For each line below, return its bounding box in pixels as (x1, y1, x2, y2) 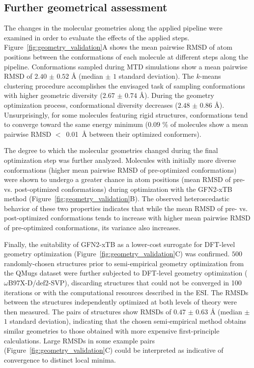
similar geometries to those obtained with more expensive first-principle (4, 326, 220, 336)
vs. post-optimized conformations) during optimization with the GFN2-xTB (4, 184, 232, 194)
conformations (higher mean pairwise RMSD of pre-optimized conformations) (4, 164, 237, 175)
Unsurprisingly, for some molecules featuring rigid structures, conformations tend (4, 109, 248, 120)
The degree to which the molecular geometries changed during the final (4, 145, 218, 155)
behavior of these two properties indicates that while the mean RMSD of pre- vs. (4, 203, 248, 213)
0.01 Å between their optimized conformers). (66, 128, 201, 139)
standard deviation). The (118, 71, 194, 81)
